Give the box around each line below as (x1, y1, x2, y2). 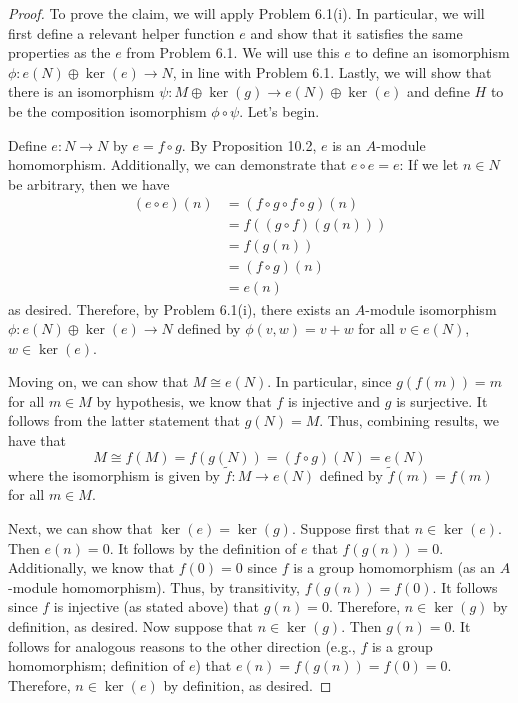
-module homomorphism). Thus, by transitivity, (8, 576, 301, 597)
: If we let (399, 154, 459, 175)
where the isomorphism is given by (8, 464, 220, 485)
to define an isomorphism (355, 42, 510, 63)
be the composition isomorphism (8, 100, 207, 121)
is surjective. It (396, 390, 488, 411)
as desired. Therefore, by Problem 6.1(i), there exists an (8, 298, 351, 319)
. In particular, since (267, 371, 392, 392)
